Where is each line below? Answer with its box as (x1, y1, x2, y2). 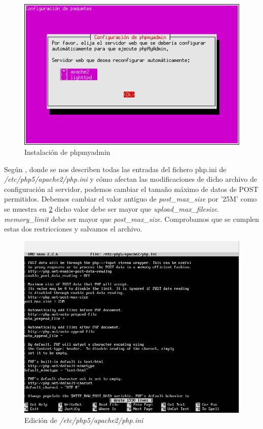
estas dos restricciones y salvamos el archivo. (4, 223, 142, 234)
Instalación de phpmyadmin (24, 147, 110, 157)
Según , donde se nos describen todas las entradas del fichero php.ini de (4, 163, 227, 174)
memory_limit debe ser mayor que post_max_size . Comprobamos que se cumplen (4, 213, 259, 224)
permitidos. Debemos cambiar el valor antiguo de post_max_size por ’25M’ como (4, 193, 257, 204)
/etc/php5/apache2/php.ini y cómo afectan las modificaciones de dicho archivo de (4, 174, 257, 184)
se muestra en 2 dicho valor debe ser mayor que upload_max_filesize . (4, 203, 219, 214)
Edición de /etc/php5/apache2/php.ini (24, 415, 143, 425)
